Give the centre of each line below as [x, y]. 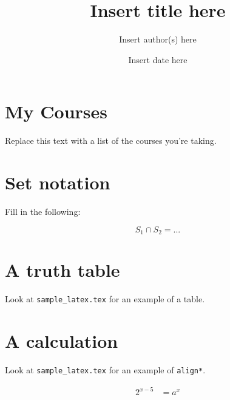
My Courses [56, 111]
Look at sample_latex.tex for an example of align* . [105, 369]
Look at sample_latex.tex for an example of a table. [105, 299]
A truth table [63, 270]
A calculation [62, 340]
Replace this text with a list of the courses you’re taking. [111, 141]
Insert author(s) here [158, 39]
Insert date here [158, 59]
